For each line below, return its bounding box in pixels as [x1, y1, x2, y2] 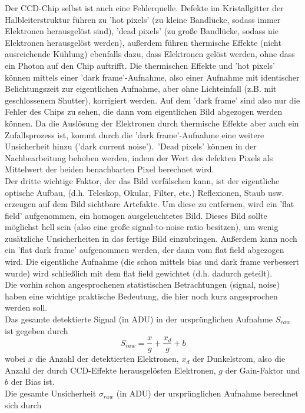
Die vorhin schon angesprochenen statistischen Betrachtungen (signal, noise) [5, 278, 280, 291]
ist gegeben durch [5, 324, 68, 337]
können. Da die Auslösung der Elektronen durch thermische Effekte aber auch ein [5, 116, 299, 129]
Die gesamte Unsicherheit [5, 387, 97, 399]
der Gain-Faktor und [225, 364, 300, 376]
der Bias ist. [11, 375, 55, 388]
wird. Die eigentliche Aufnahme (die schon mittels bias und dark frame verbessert [5, 255, 300, 268]
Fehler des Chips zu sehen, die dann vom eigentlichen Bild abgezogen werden [5, 105, 283, 118]
